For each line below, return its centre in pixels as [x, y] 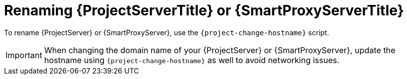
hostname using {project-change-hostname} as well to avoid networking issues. [192, 60]
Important [24, 55]
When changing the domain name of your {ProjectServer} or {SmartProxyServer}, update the [220, 50]
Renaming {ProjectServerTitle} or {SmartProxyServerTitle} [204, 10]
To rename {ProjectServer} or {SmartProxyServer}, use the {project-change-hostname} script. [167, 32]
